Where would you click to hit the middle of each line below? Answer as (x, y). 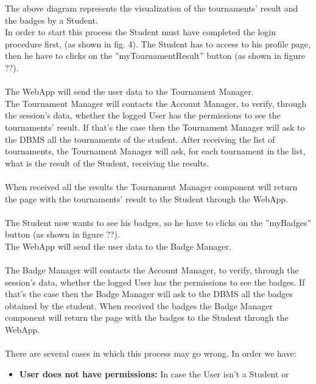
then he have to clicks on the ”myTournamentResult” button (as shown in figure (155, 56)
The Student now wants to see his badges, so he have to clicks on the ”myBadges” (158, 222)
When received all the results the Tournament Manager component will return (151, 186)
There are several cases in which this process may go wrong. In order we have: (151, 353)
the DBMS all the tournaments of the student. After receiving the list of (140, 139)
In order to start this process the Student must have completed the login (141, 32)
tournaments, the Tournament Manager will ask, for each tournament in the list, (155, 151)
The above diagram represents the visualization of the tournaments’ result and (152, 8)
